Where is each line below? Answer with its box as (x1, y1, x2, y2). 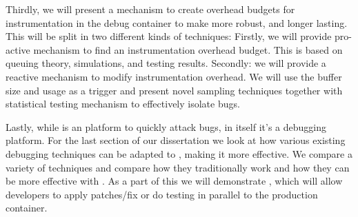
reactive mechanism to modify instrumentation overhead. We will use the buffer (6, 69, 342, 83)
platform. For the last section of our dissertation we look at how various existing (6, 133, 346, 147)
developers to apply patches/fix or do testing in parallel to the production (6, 187, 318, 201)
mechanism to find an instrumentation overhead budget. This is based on (33, 42, 343, 56)
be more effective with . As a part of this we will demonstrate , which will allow (6, 174, 343, 188)
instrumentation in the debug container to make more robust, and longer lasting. (6, 15, 348, 30)
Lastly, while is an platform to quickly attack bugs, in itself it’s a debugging (6, 119, 326, 134)
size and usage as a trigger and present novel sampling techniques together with (6, 83, 343, 97)
